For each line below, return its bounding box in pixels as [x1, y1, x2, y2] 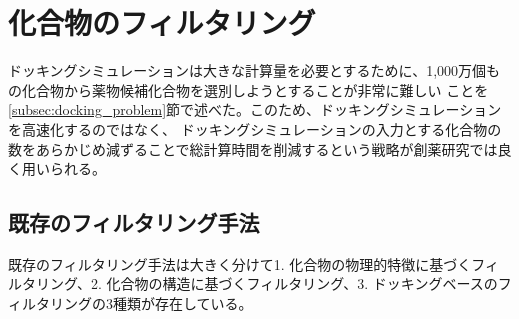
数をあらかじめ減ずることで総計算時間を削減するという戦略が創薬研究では [8, 138, 498, 159]
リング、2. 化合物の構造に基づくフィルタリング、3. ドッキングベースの [35, 273, 498, 294]
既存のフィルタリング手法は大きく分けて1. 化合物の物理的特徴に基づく [8, 253, 472, 274]
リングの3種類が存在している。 [49, 293, 253, 314]
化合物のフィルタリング [8, 2, 316, 43]
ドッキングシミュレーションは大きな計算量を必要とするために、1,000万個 [8, 60, 487, 81]
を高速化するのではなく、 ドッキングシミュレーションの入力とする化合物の [8, 118, 502, 139]
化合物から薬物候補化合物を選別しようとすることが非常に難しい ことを [21, 79, 489, 100]
